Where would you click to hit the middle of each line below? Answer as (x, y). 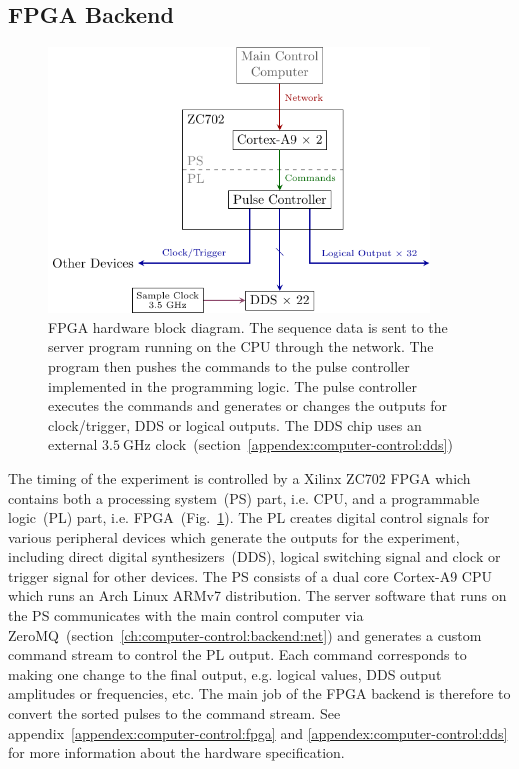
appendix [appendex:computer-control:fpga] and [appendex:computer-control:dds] (258, 732)
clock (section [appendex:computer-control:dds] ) (304, 444)
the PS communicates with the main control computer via (186, 615)
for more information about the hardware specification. (176, 752)
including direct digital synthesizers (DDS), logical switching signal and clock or (254, 556)
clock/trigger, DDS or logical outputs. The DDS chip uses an (235, 424)
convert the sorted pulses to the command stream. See (174, 713)
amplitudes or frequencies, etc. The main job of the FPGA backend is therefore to (259, 693)
